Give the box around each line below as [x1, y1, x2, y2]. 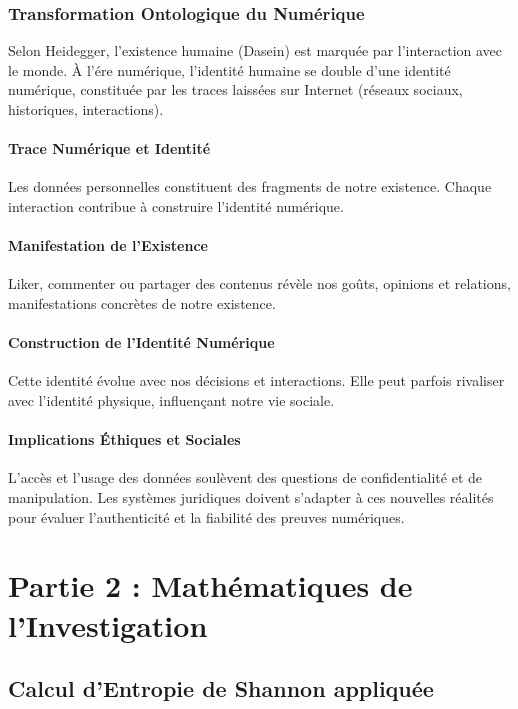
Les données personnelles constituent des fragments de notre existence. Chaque [8, 176, 492, 197]
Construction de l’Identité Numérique [8, 332, 275, 353]
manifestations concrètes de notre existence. [8, 292, 276, 313]
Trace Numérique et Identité [8, 138, 211, 159]
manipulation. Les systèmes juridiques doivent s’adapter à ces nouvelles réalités [8, 486, 494, 507]
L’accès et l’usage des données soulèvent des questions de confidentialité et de [8, 467, 483, 488]
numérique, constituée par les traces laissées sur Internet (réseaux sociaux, [8, 79, 463, 100]
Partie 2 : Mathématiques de [8, 565, 413, 606]
